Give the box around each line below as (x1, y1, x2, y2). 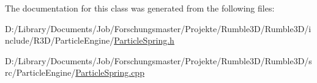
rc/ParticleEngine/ (5, 66, 76, 79)
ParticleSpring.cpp (75, 66, 144, 79)
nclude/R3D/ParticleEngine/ (5, 34, 114, 47)
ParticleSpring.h (114, 34, 174, 47)
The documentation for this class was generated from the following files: (5, 2, 275, 14)
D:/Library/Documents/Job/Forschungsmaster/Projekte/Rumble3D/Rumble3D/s (5, 54, 312, 67)
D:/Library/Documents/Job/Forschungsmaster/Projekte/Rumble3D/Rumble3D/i (5, 22, 311, 35)
